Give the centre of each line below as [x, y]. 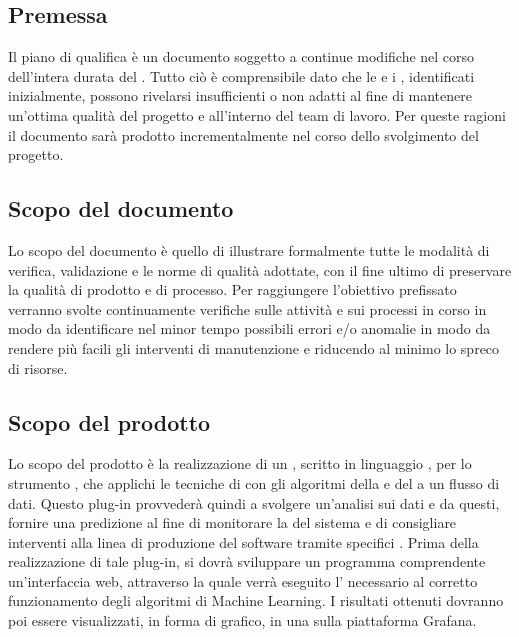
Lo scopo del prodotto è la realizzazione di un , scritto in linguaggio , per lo [240, 463]
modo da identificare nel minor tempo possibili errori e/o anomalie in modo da [249, 328]
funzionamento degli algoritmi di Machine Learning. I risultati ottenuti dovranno [256, 600]
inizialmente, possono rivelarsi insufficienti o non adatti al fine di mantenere [240, 95]
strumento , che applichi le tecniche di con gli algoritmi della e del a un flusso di [254, 482]
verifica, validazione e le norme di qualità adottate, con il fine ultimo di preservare [260, 269]
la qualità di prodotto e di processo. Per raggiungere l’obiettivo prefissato [232, 289]
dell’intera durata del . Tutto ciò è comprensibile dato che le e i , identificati [241, 75]
